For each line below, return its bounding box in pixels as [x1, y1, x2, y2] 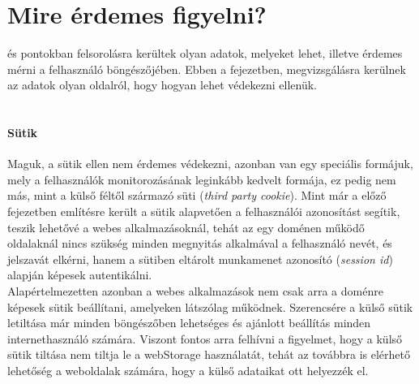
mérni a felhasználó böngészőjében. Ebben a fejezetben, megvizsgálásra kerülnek [7, 60, 406, 77]
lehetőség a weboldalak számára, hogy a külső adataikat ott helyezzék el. [7, 362, 369, 379]
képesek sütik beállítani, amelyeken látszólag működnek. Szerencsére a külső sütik [7, 298, 413, 315]
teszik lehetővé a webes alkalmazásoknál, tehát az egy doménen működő [7, 218, 365, 235]
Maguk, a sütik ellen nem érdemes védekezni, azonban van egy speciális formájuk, [7, 155, 413, 172]
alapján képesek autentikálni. [7, 266, 152, 283]
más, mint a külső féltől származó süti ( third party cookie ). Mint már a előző [7, 187, 387, 204]
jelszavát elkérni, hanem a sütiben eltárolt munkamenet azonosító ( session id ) [7, 250, 393, 267]
